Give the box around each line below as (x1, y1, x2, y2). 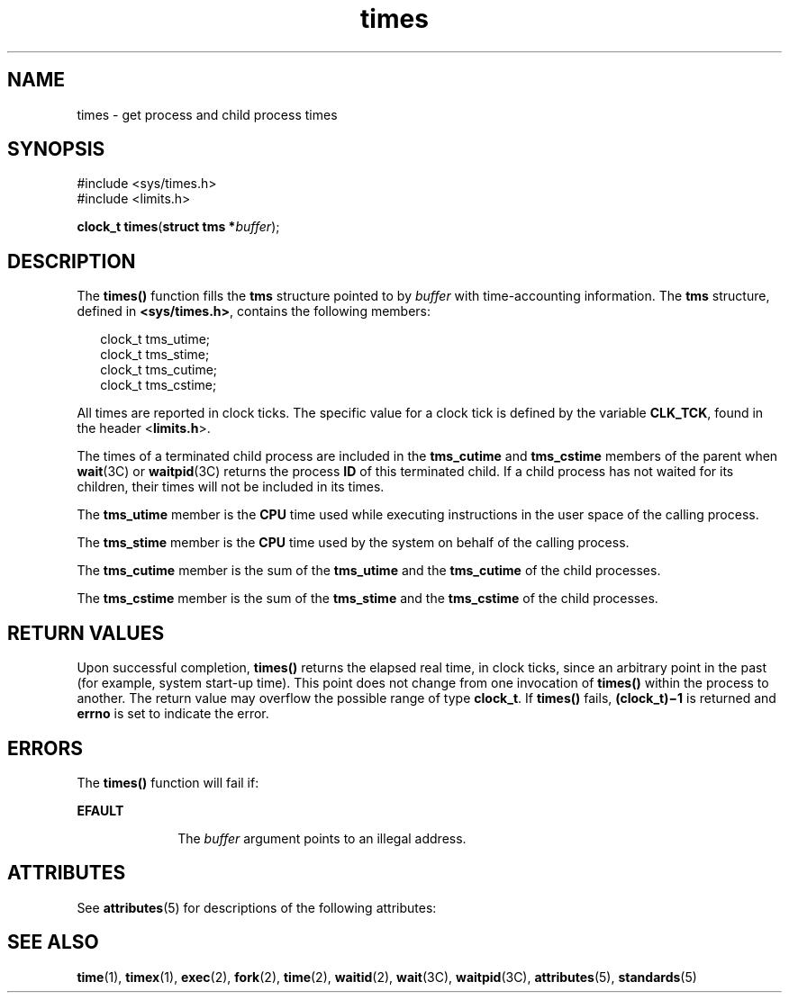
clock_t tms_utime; (100, 331, 211, 347)
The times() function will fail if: (77, 774, 259, 790)
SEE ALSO (7, 931, 99, 954)
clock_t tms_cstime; (100, 377, 217, 393)
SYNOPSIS (7, 138, 105, 161)
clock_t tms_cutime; (100, 362, 218, 378)
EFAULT (77, 802, 124, 818)
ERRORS (7, 736, 84, 760)
